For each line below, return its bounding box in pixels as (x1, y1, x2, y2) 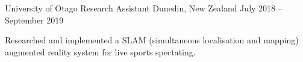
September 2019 (5, 13, 64, 26)
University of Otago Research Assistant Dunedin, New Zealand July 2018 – (5, 2, 283, 14)
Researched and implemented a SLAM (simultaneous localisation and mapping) (5, 34, 299, 46)
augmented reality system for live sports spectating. (5, 45, 196, 58)
